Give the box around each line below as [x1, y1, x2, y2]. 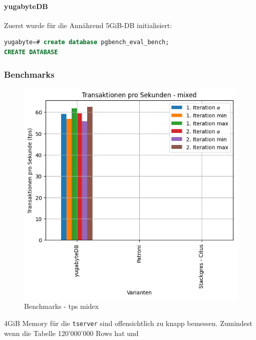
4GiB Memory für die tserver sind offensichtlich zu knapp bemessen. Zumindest [4, 317, 252, 328]
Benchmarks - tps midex [24, 301, 99, 311]
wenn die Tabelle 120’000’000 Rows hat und [4, 327, 139, 338]
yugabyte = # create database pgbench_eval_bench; [4, 39, 169, 46]
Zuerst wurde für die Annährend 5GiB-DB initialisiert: [4, 20, 172, 30]
